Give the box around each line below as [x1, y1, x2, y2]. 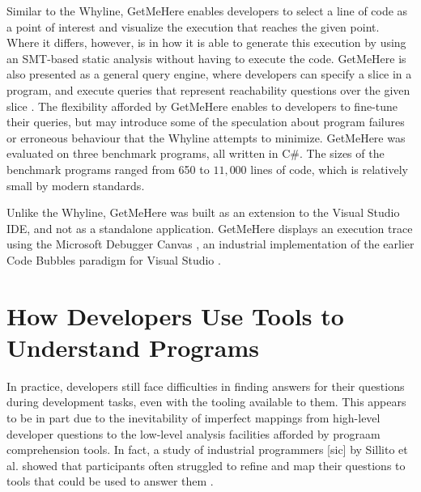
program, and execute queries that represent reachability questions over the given [6, 81, 410, 98]
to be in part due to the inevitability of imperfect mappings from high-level [6, 409, 381, 426]
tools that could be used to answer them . [6, 473, 214, 490]
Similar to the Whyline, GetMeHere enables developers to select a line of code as [6, 2, 408, 19]
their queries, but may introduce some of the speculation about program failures [6, 113, 405, 130]
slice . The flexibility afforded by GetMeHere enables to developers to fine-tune [6, 97, 398, 114]
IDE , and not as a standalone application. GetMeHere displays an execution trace [6, 219, 413, 236]
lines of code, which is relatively [250, 160, 408, 177]
